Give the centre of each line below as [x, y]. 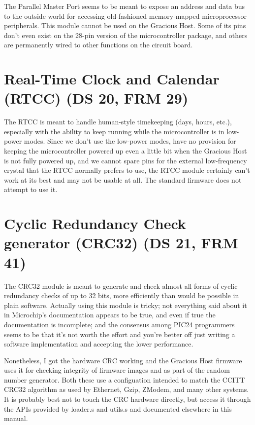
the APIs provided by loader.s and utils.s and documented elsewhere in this [118, 408]
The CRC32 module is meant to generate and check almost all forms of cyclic [121, 286]
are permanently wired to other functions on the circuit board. [98, 45]
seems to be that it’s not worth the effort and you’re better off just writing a [120, 334]
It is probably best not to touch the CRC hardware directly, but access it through [127, 399]
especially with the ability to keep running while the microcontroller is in [114, 131]
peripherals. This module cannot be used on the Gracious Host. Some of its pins [125, 25]
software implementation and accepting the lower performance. [99, 344]
